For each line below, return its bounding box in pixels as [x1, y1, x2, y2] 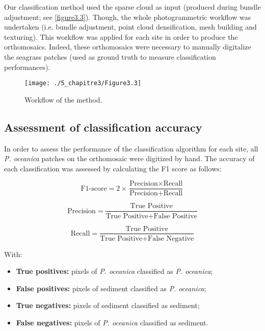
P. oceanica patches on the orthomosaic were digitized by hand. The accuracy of [4, 153, 255, 164]
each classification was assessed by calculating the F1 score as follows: [4, 163, 222, 173]
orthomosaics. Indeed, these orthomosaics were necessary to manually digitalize [4, 41, 251, 52]
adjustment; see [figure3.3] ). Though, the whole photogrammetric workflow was [4, 11, 251, 22]
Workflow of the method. [24, 94, 102, 105]
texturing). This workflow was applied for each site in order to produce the [4, 31, 238, 42]
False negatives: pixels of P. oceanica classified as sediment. [16, 317, 208, 327]
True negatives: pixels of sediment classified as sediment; [16, 300, 200, 311]
